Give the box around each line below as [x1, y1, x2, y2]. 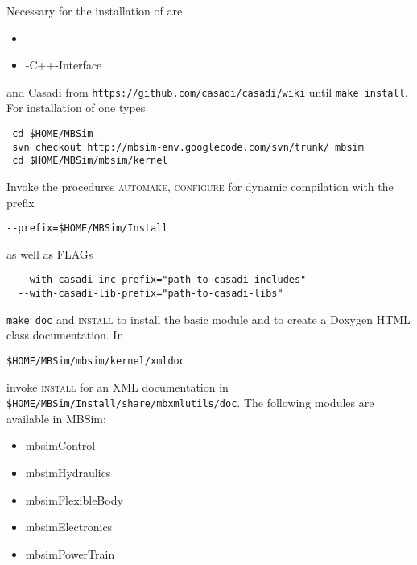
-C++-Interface [25, 56, 102, 73]
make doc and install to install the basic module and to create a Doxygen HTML [6, 310, 411, 327]
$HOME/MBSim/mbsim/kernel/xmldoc [6, 355, 185, 367]
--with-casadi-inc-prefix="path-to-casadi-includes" [18, 274, 307, 286]
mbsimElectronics [25, 518, 113, 535]
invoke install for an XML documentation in [6, 378, 229, 395]
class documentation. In [6, 326, 124, 343]
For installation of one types [6, 99, 146, 116]
